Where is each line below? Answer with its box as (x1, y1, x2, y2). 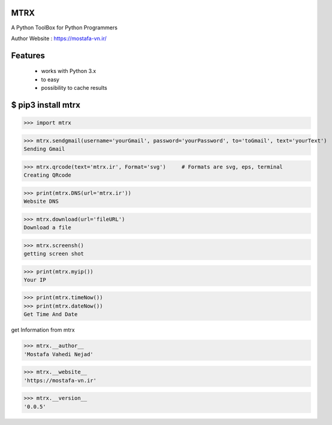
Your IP (23, 276, 46, 283)
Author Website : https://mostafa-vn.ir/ (11, 35, 107, 42)
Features (11, 50, 45, 60)
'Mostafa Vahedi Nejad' (23, 351, 94, 357)
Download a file (23, 224, 72, 230)
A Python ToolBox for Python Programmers (11, 24, 118, 31)
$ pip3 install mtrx (11, 99, 81, 110)
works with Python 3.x (41, 68, 96, 75)
